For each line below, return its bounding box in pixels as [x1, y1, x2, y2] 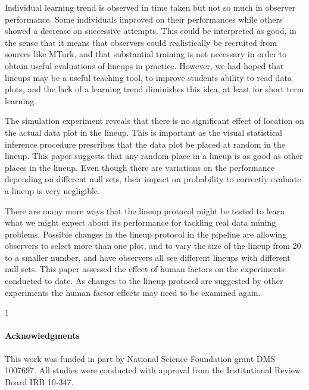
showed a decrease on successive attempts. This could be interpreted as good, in [5, 24, 296, 37]
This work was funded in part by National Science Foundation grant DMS [5, 352, 276, 364]
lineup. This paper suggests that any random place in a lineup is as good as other [5, 149, 303, 162]
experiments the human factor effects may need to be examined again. [5, 286, 261, 298]
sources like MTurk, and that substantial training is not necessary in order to [5, 48, 287, 60]
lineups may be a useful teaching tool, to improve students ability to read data [5, 71, 292, 83]
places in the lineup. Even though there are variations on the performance [5, 161, 274, 173]
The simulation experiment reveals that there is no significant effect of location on [5, 114, 304, 127]
